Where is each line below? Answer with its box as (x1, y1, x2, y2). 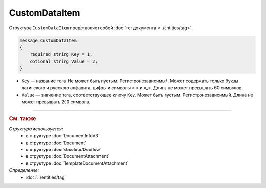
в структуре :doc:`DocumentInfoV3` (26, 133, 100, 139)
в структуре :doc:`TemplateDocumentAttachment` (26, 160, 129, 166)
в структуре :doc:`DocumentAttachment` (26, 153, 110, 159)
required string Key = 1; (30, 52, 93, 57)
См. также (9, 115, 36, 122)
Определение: (9, 167, 39, 173)
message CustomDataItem (19, 38, 77, 43)
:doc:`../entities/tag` (26, 174, 66, 180)
